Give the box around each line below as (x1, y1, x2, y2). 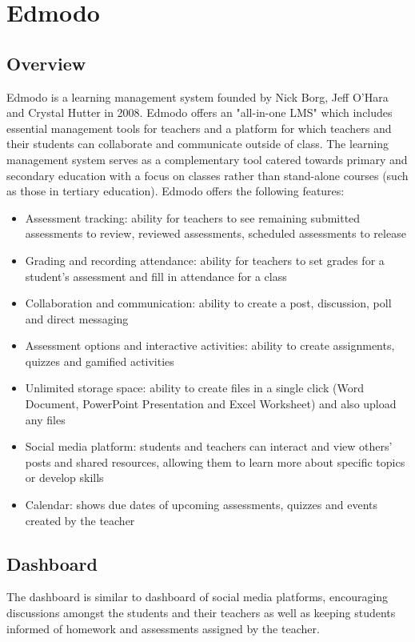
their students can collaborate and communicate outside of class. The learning (6, 135, 389, 152)
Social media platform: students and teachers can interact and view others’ (25, 438, 393, 455)
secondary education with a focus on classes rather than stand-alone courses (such (6, 167, 409, 183)
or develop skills (25, 469, 104, 486)
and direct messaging (25, 310, 129, 327)
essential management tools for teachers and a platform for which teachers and (6, 119, 392, 136)
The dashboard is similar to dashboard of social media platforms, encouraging (6, 588, 389, 605)
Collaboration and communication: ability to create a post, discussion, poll (25, 295, 392, 311)
